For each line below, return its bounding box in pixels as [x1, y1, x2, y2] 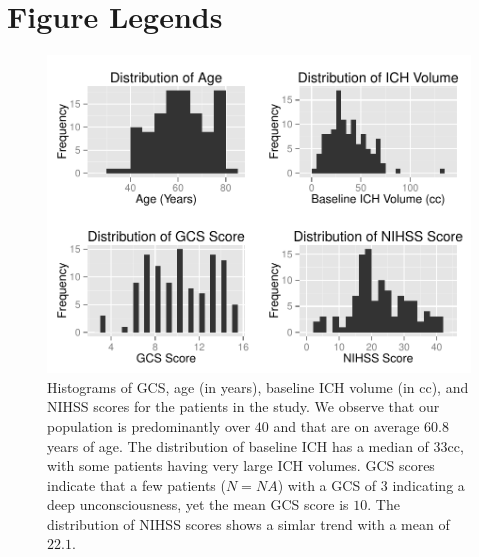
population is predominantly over [47, 415, 251, 436]
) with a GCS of [277, 474, 377, 495]
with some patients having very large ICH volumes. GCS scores [47, 455, 435, 476]
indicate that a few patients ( [47, 474, 226, 495]
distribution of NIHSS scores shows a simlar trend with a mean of [47, 513, 450, 534]
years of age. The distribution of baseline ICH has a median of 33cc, [47, 435, 464, 456]
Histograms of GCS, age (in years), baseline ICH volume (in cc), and [47, 376, 469, 397]
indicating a [392, 474, 465, 495]
